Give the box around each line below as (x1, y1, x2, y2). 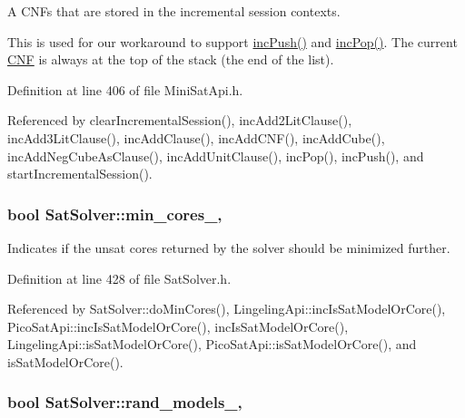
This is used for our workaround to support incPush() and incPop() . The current (7, 32, 458, 51)
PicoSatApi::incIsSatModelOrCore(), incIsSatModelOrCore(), (7, 316, 349, 335)
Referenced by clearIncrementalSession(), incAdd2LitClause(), (7, 111, 352, 130)
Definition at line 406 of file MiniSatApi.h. (7, 80, 243, 99)
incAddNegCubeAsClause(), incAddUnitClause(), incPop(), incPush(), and (7, 146, 424, 165)
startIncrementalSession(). (7, 164, 153, 183)
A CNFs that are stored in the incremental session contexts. (7, 2, 341, 20)
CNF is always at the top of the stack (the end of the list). (7, 50, 334, 69)
